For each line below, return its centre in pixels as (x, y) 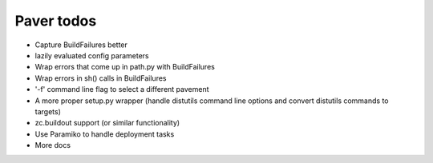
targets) (48, 111)
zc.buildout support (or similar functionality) (107, 123)
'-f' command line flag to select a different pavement (122, 89)
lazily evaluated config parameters (92, 55)
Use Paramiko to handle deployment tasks (105, 134)
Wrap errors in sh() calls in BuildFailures (101, 78)
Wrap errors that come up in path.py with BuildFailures (125, 67)
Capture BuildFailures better (81, 45)
